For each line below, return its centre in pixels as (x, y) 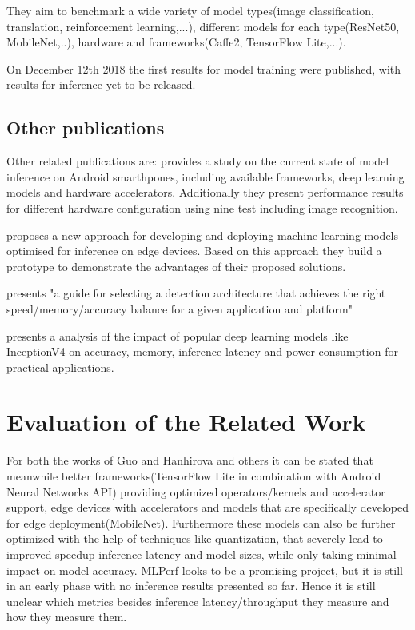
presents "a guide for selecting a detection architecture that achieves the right (196, 293)
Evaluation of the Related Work (186, 422)
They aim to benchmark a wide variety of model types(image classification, (190, 10)
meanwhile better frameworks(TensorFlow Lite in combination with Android (194, 476)
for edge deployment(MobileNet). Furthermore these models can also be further (201, 522)
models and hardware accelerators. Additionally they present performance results (205, 192)
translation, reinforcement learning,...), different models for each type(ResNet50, (203, 26)
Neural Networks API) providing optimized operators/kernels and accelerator (196, 491)
